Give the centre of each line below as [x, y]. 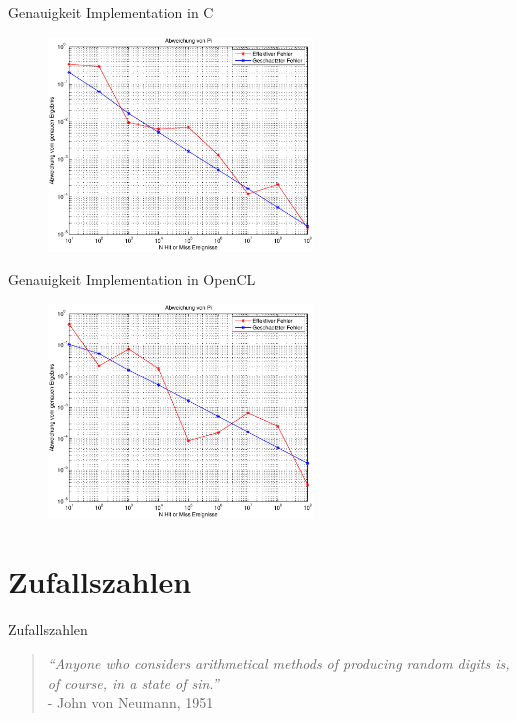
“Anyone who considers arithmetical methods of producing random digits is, [278, 663]
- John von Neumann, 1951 [130, 702]
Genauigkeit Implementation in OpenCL [132, 279]
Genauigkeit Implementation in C [111, 12]
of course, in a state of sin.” [133, 682]
